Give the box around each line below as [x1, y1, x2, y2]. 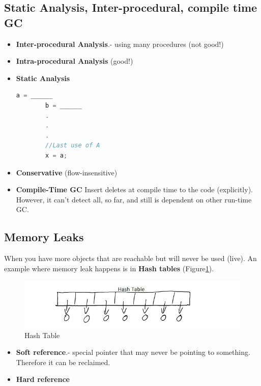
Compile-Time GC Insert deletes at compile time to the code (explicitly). [16, 184, 253, 195]
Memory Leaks [4, 229, 84, 245]
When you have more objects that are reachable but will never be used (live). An [4, 253, 257, 264]
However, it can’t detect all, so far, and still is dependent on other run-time [16, 194, 252, 204]
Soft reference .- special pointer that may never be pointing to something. [16, 347, 250, 357]
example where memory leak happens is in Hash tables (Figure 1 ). [4, 263, 214, 273]
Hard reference [16, 374, 70, 384]
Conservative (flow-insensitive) [16, 167, 118, 177]
